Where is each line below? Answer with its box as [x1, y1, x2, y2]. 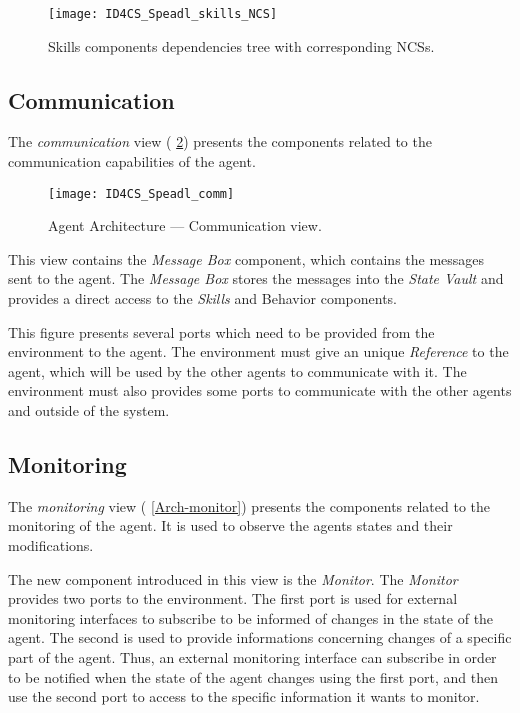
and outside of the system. [8, 400, 170, 421]
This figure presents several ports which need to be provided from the [8, 321, 435, 342]
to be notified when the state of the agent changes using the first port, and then [8, 666, 498, 687]
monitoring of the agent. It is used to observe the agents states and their [8, 515, 453, 536]
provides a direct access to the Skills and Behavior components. [8, 288, 398, 309]
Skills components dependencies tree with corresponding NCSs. [48, 35, 435, 56]
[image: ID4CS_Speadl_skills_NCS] [48, 7, 278, 21]
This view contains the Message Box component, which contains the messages [8, 248, 485, 269]
